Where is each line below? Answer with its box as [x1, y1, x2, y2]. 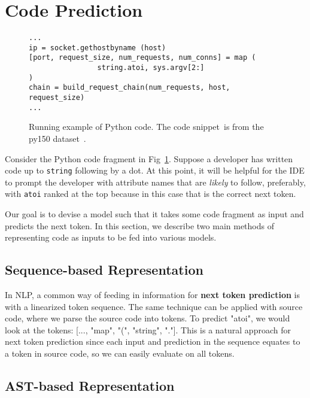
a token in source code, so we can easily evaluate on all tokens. [5, 347, 235, 360]
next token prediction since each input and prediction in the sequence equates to [5, 335, 300, 348]
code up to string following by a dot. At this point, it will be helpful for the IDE [5, 164, 305, 177]
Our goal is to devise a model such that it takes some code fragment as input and [5, 208, 304, 220]
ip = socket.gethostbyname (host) [29, 43, 166, 52]
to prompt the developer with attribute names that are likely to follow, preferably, [5, 175, 306, 188]
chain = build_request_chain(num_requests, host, [29, 83, 230, 92]
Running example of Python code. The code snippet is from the [29, 120, 264, 133]
